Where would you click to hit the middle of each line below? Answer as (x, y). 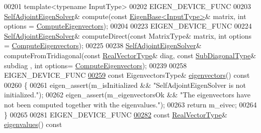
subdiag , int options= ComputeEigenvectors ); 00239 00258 (96, 65)
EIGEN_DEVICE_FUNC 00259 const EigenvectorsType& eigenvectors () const (127, 75)
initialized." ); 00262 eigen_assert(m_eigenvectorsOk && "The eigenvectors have (127, 95)
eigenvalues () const (33, 124)
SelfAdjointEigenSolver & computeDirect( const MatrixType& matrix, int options (128, 35)
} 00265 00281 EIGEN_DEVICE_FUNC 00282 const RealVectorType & (116, 114)
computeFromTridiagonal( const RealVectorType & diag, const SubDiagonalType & (130, 55)
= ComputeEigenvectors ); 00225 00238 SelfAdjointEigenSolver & (103, 45)
